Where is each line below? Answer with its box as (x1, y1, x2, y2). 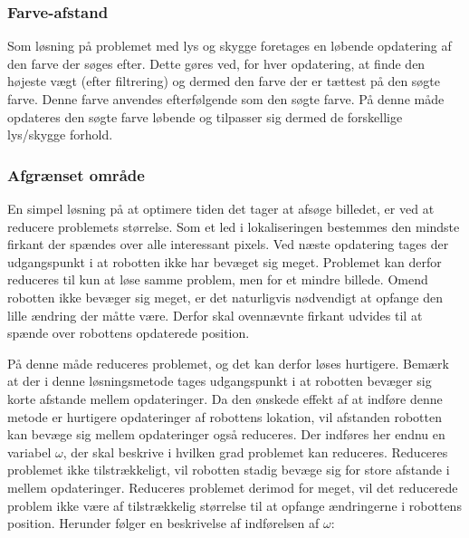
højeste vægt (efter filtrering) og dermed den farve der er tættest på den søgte (7, 72, 441, 91)
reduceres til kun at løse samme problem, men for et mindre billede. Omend (7, 270, 428, 289)
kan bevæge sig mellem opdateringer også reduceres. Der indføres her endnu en (7, 425, 445, 444)
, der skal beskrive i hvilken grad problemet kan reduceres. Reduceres (62, 442, 448, 461)
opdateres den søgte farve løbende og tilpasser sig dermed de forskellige (7, 107, 403, 126)
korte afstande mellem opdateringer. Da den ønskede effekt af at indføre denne (7, 389, 443, 408)
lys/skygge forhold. (7, 125, 113, 144)
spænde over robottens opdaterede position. (7, 323, 250, 342)
